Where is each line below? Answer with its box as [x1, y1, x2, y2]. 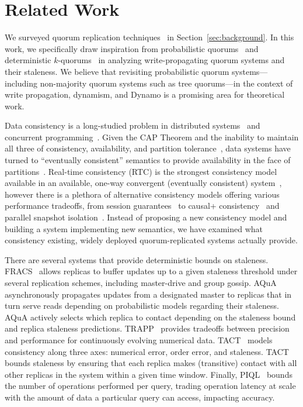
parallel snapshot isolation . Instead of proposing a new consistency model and [5, 211, 287, 223]
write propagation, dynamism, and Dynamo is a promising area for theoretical [5, 88, 285, 101]
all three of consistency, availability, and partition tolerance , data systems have [5, 142, 291, 154]
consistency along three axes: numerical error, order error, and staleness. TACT [5, 345, 289, 357]
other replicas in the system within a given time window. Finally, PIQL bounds [5, 368, 292, 380]
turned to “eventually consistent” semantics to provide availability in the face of [5, 154, 291, 166]
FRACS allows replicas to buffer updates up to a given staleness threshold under [5, 265, 298, 277]
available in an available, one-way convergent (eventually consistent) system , [5, 177, 282, 189]
